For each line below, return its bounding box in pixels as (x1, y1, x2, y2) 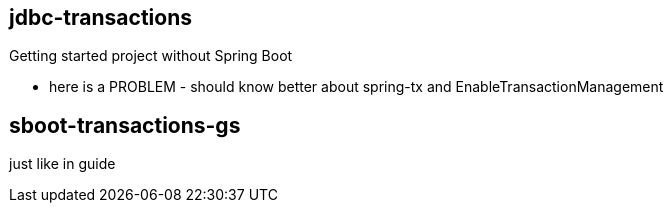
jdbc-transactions (9, 5, 192, 30)
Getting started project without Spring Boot (9, 47, 293, 65)
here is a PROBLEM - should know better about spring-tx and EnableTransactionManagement (49, 78, 664, 96)
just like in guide (9, 155, 116, 173)
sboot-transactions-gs (9, 112, 241, 138)
